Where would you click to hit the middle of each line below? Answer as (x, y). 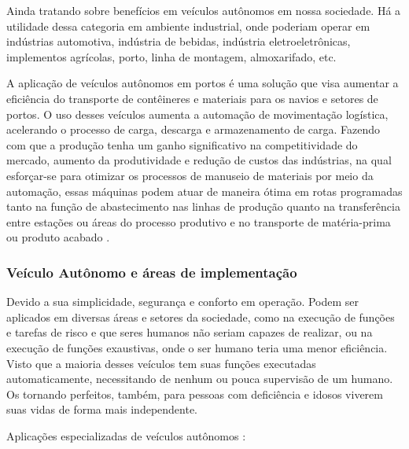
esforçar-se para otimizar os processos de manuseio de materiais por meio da (190, 175)
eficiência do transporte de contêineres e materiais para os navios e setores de (192, 98)
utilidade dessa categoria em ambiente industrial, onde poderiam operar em (188, 26)
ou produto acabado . (58, 237)
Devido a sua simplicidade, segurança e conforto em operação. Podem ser (183, 302)
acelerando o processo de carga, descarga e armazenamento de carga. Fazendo (193, 129)
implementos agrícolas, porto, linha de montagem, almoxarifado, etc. (171, 56)
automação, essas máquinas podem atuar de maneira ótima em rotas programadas (204, 191)
